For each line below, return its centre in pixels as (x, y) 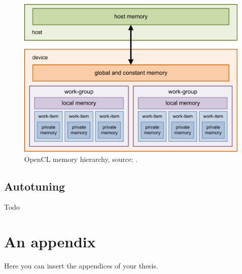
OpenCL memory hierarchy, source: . (81, 159)
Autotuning (35, 186)
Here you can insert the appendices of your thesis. (81, 266)
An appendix (50, 242)
